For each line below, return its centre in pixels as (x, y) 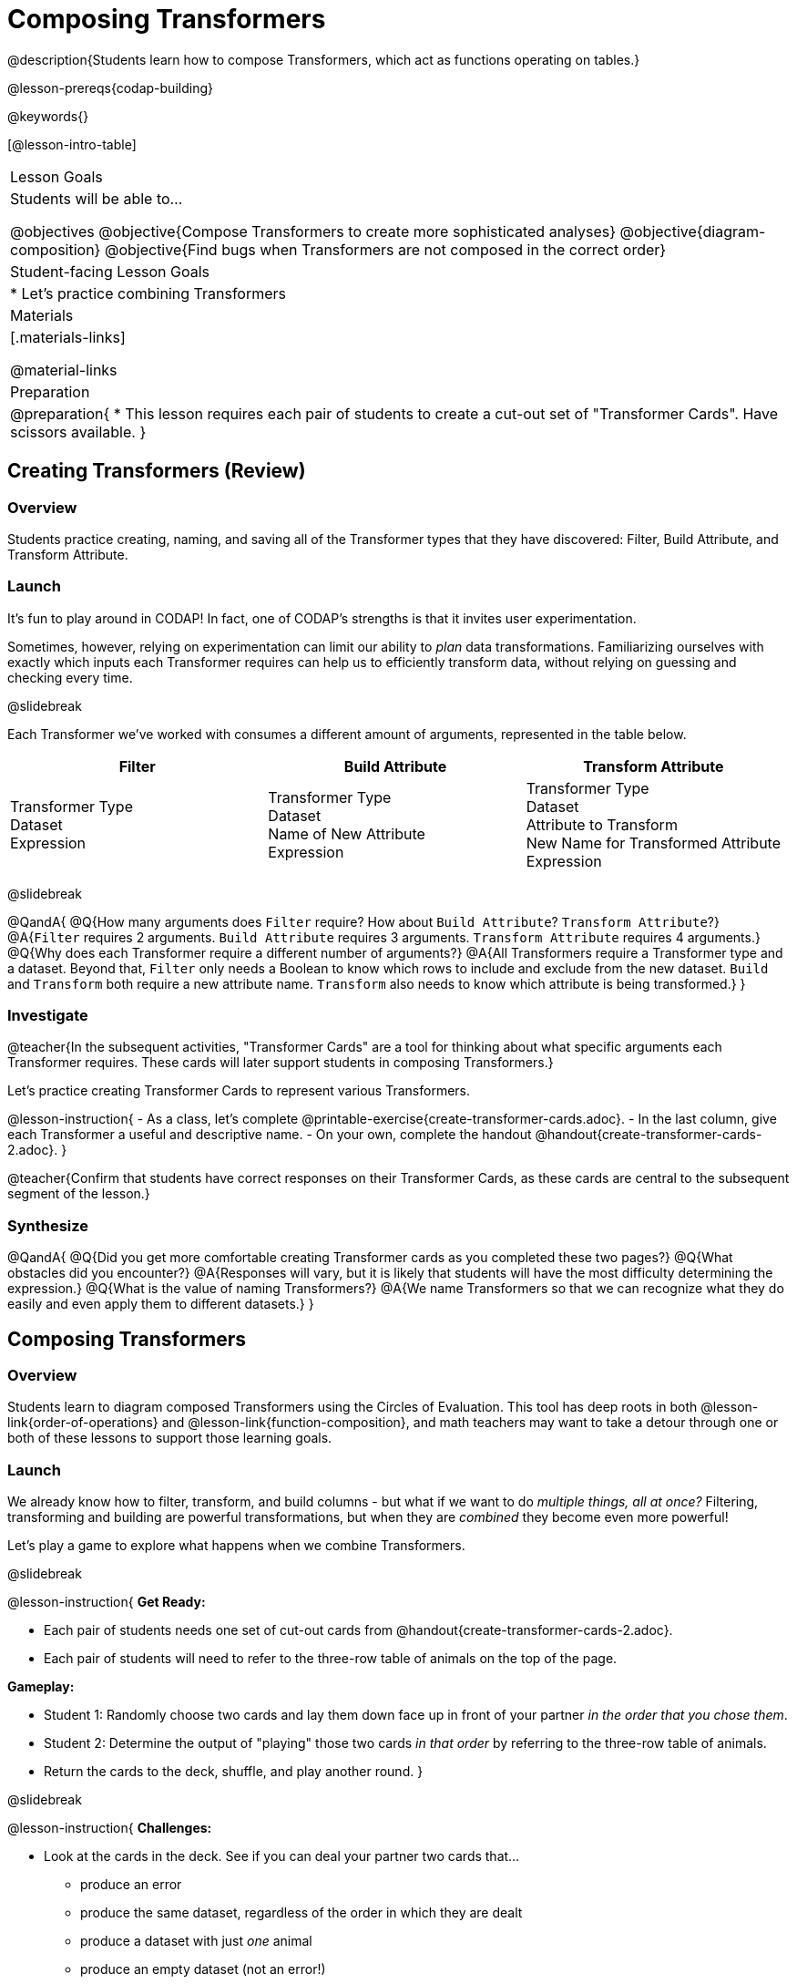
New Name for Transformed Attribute (653, 843)
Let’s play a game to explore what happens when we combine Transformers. (236, 1546)
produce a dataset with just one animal (196, 1941)
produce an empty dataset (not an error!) (203, 1969)
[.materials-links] (68, 337)
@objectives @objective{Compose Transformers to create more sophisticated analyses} (313, 231)
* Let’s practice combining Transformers (148, 293)
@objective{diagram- (693, 231)
